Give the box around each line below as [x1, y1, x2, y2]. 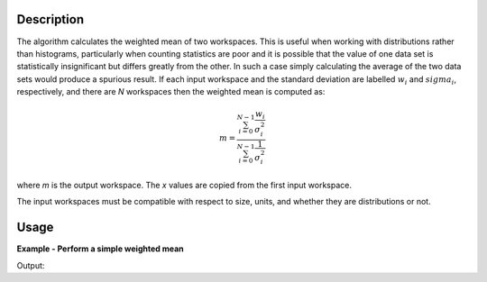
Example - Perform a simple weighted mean [16, 243, 184, 254]
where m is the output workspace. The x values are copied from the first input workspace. [16, 180, 352, 190]
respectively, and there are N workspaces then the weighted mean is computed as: [16, 86, 326, 97]
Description [16, 12, 85, 27]
